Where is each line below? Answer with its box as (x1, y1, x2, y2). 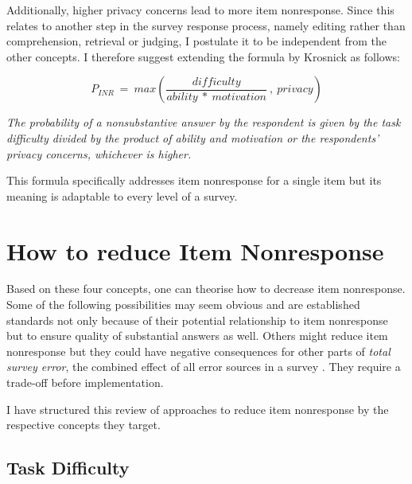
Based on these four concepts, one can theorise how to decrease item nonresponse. (6, 280, 406, 297)
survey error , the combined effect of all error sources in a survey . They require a (6, 358, 401, 375)
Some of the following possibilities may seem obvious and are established (6, 296, 360, 313)
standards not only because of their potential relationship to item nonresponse (6, 311, 388, 328)
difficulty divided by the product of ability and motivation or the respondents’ (6, 129, 379, 146)
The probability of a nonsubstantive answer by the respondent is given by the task (6, 114, 401, 131)
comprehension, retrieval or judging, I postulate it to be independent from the (6, 33, 387, 49)
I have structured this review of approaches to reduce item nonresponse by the (6, 400, 389, 417)
